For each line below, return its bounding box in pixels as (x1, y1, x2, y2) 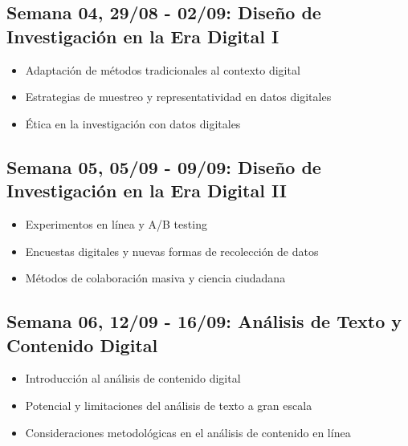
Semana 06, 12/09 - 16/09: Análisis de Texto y (6, 309, 402, 334)
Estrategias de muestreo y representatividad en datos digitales (25, 88, 332, 105)
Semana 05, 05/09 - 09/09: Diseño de (6, 154, 321, 179)
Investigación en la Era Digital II (6, 178, 287, 203)
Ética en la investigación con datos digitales (25, 115, 241, 132)
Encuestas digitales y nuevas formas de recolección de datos (25, 242, 319, 259)
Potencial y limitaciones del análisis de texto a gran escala (25, 396, 312, 413)
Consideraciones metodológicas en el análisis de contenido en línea (25, 424, 351, 440)
